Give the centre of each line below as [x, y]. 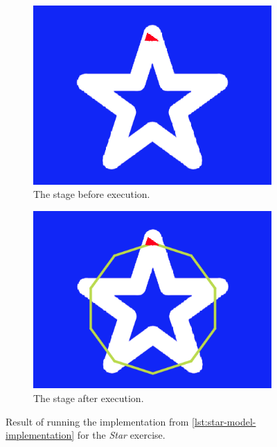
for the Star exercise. [121, 435]
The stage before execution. [92, 194]
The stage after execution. [89, 398]
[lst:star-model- [224, 421]
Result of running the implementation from [97, 421]
